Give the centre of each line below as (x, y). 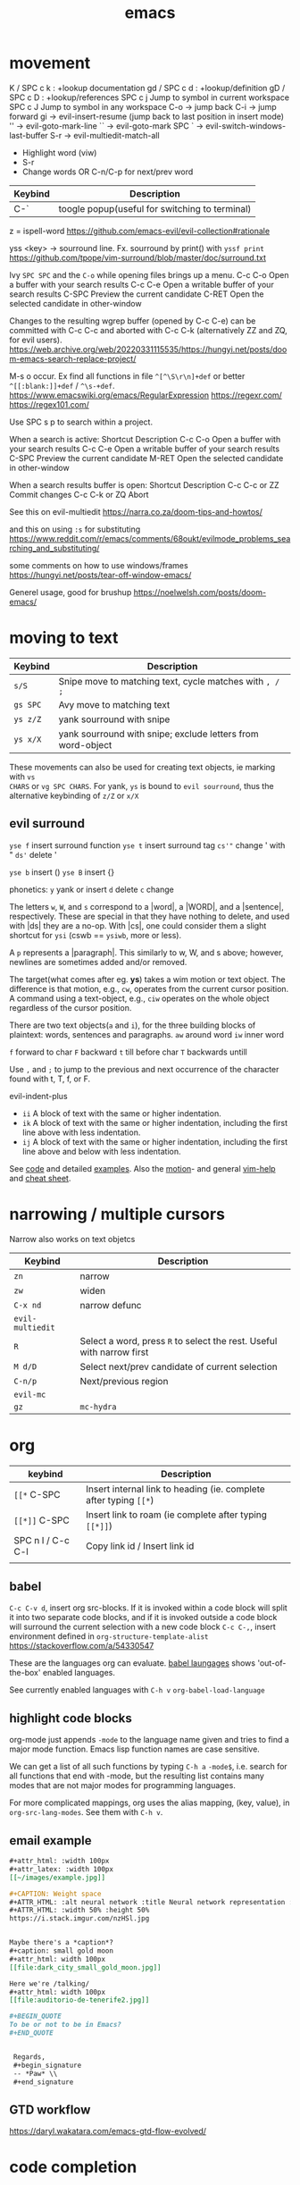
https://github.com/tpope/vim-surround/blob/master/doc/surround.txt (137, 257)
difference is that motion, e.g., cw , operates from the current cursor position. (149, 988)
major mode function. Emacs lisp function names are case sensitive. (135, 1749)
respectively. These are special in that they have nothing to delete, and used (150, 916)
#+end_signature (43, 2082)
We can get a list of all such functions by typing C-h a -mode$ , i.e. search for (148, 1767)
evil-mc (30, 1394)
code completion (73, 2168)
